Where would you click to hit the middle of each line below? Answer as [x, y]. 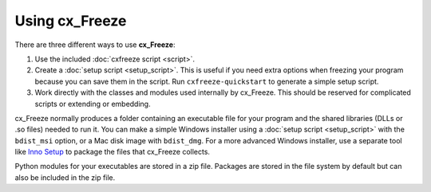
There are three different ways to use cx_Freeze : [95, 45]
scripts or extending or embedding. [93, 104]
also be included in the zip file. [65, 177]
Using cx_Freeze [71, 21]
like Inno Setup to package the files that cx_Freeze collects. [113, 152]
